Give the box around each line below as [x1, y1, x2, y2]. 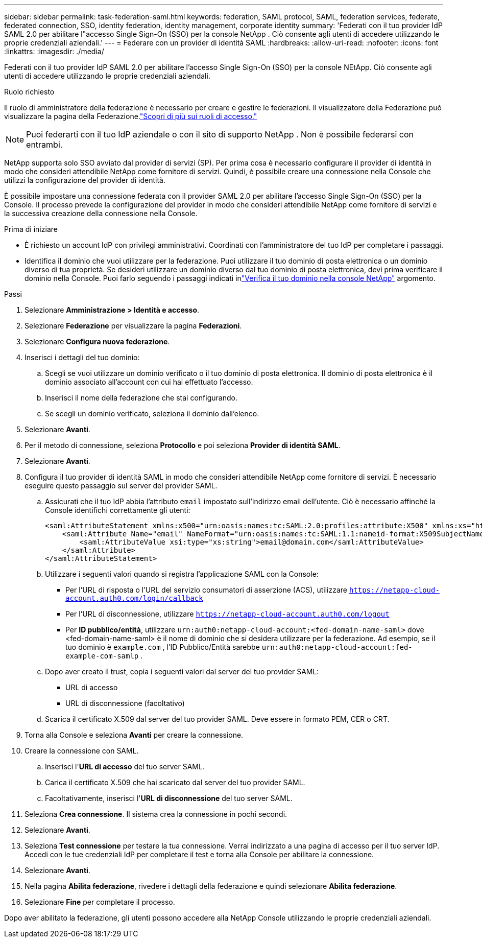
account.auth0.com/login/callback [65, 594, 203, 602]
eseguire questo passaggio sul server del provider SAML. [25, 481, 218, 490]
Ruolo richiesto [4, 87, 55, 96]
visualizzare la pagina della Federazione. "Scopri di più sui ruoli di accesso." [4, 112, 257, 121]
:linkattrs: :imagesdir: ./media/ [4, 47, 104, 56]
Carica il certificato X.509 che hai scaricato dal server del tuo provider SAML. [45, 778, 305, 787]
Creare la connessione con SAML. [25, 746, 139, 755]
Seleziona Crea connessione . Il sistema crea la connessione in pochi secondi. [25, 810, 287, 818]
